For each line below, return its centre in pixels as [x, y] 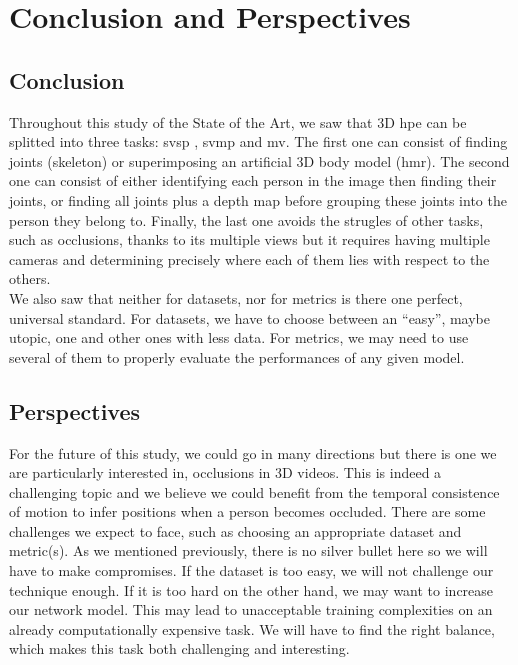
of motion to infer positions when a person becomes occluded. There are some [247, 511]
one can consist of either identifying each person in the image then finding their [253, 180]
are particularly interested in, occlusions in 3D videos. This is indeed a [225, 472]
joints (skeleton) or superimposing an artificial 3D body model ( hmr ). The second [259, 160]
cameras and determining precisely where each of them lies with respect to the [249, 258]
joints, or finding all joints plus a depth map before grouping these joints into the [258, 199]
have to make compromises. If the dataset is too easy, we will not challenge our [251, 570]
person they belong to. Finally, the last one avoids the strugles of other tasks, [246, 219]
